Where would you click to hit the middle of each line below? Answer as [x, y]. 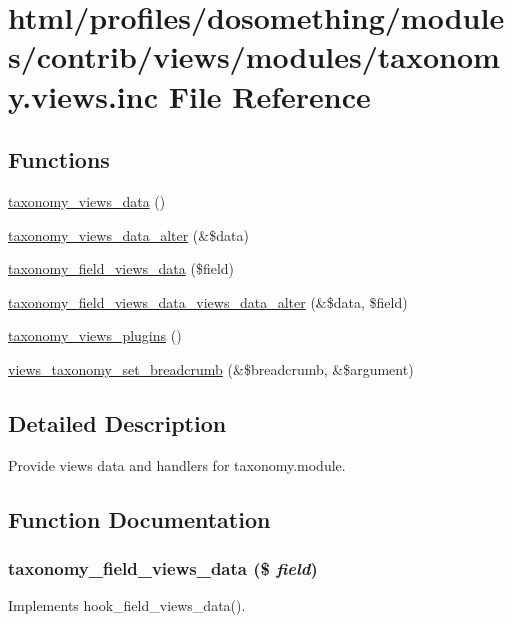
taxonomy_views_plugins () [95, 335]
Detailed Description [117, 422]
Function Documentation [139, 518]
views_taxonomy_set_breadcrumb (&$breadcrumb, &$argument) [211, 368]
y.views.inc [83, 95]
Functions [59, 159]
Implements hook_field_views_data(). [127, 605]
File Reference [269, 95]
